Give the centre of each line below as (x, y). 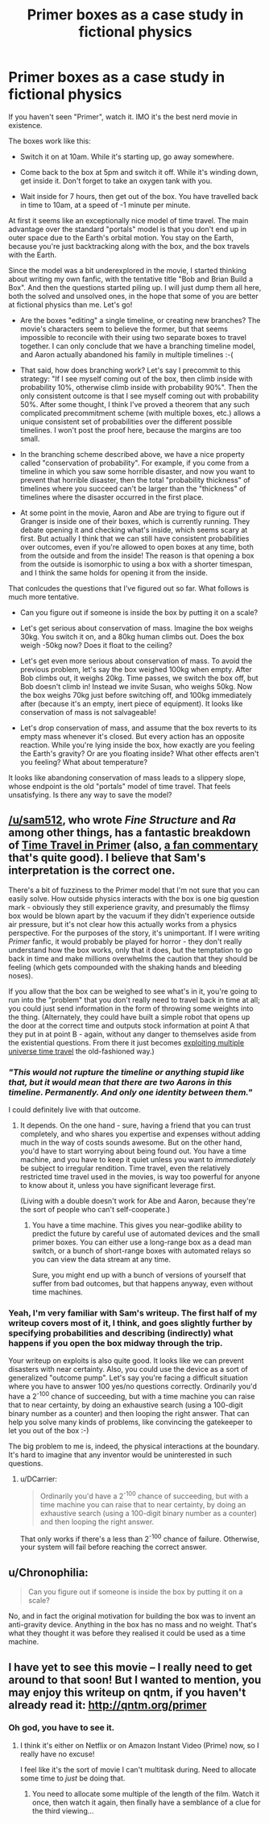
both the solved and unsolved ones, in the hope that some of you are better (134, 296)
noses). (21, 975)
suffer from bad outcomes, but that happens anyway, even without (143, 1284)
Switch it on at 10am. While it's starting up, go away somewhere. (127, 156)
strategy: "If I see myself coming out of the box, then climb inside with (137, 378)
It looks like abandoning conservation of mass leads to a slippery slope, (127, 777)
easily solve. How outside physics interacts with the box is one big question (134, 898)
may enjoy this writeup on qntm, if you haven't (127, 1692)
